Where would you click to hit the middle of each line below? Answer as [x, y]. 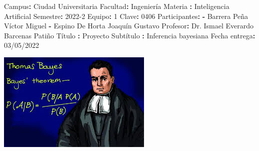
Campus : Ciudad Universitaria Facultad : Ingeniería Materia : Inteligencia [117, 6]
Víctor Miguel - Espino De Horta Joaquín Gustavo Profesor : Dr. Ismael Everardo [129, 26]
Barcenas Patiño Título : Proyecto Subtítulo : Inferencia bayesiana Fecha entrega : [130, 35]
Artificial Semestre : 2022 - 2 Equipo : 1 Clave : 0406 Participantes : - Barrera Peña [126, 16]
